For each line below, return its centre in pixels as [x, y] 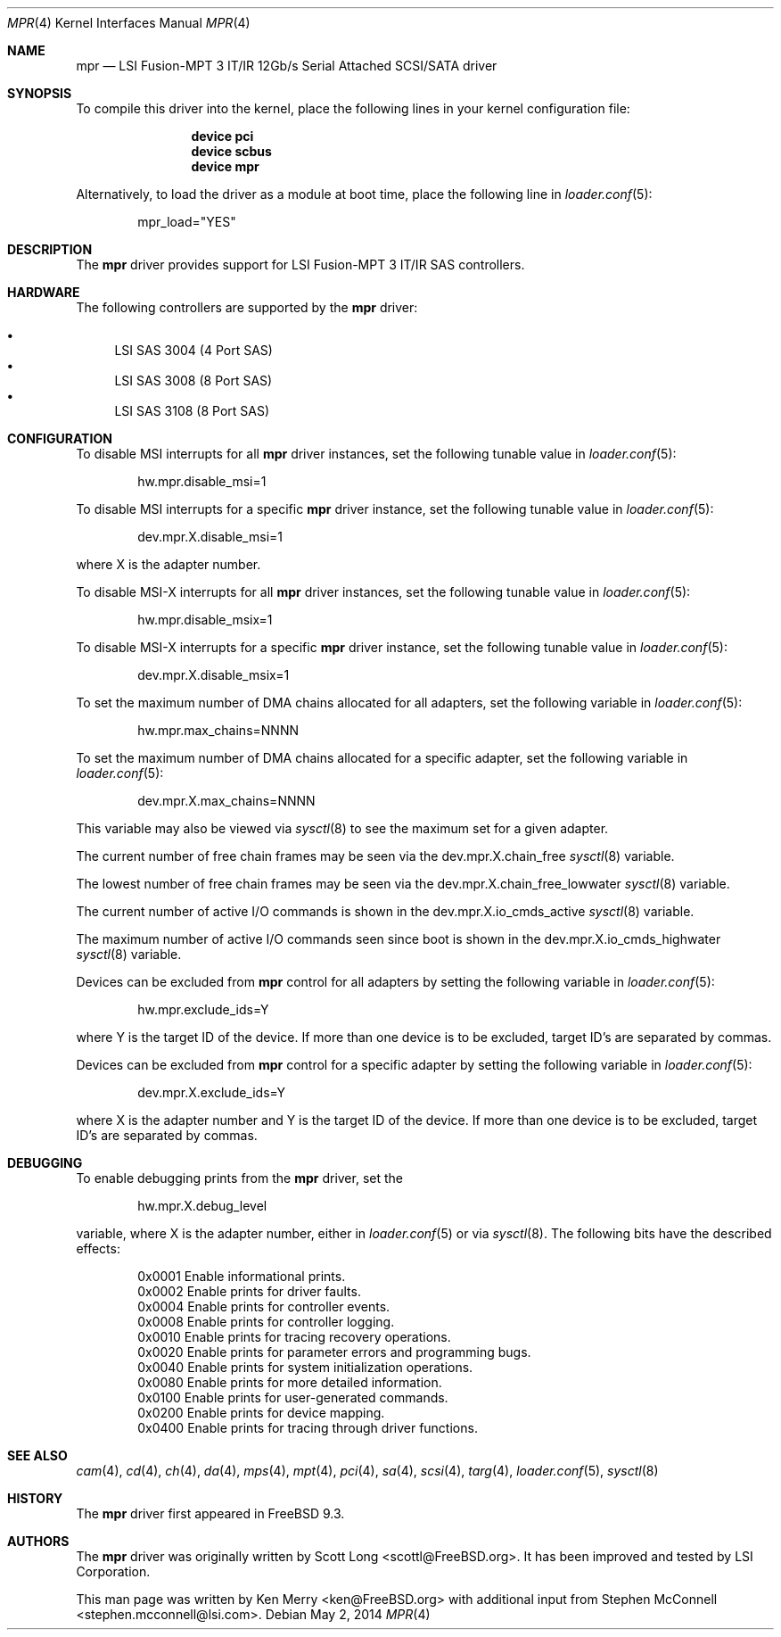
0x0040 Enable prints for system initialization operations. [305, 1367]
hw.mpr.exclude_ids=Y [203, 1009]
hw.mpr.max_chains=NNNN [218, 730]
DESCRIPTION [50, 249]
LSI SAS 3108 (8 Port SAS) [192, 411]
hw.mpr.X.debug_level [202, 1206]
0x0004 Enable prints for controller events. [264, 1306]
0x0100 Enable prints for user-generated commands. [293, 1397]
